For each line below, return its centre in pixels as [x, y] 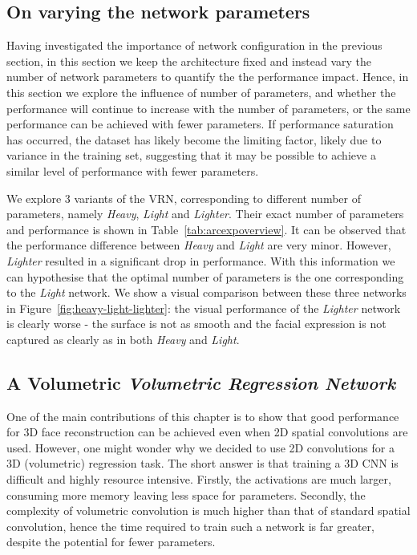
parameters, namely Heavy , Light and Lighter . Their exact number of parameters [205, 214]
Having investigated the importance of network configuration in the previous [194, 45]
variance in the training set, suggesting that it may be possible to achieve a [191, 155]
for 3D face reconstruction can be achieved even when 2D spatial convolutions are [207, 432]
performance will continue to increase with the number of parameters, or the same [208, 108]
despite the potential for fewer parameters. [111, 542]
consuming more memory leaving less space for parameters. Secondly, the [186, 494]
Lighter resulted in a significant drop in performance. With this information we [201, 260]
